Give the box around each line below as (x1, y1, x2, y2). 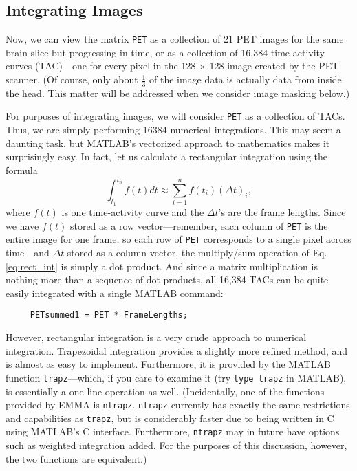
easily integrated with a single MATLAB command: (6, 285, 224, 300)
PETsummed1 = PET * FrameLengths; (30, 310, 188, 320)
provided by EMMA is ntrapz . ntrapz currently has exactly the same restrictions (6, 397, 350, 412)
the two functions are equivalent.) (6, 451, 147, 465)
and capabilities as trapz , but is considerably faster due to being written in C (6, 410, 334, 425)
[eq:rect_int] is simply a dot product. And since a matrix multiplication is (6, 259, 318, 273)
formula (6, 162, 38, 177)
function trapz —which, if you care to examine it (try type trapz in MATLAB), (6, 370, 347, 384)
